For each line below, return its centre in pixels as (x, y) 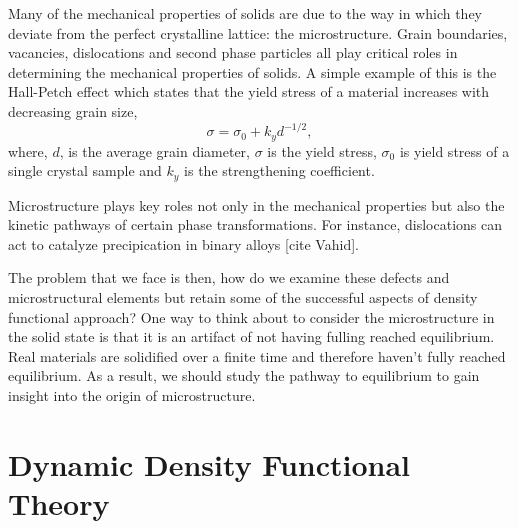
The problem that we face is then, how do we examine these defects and (229, 277)
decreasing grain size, (73, 110)
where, (28, 150)
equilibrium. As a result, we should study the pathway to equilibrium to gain (244, 375)
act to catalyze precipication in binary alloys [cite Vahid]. (183, 243)
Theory (59, 502)
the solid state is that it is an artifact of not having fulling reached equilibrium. (251, 336)
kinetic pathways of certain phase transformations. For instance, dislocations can (255, 224)
